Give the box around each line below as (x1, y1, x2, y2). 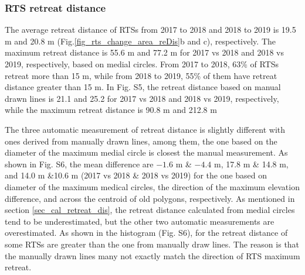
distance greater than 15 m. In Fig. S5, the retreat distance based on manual (5, 81, 281, 93)
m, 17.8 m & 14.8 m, (214, 157, 289, 170)
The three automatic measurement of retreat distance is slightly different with (5, 123, 286, 135)
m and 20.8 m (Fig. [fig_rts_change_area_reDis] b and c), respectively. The (5, 35, 276, 47)
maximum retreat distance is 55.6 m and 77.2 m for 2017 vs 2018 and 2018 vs (5, 46, 284, 59)
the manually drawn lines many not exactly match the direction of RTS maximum (5, 249, 300, 262)
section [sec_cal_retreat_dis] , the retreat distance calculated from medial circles (5, 204, 295, 216)
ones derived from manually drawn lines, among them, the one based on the (5, 135, 277, 147)
